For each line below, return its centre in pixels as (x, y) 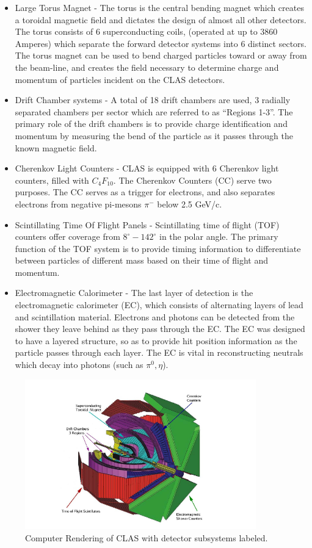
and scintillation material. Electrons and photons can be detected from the (155, 316)
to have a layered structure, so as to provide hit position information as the (156, 340)
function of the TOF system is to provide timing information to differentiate (158, 248)
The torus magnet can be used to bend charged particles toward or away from (161, 55)
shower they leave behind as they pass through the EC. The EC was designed (160, 329)
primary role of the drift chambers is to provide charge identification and (151, 124)
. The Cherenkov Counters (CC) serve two (192, 180)
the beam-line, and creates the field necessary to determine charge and (147, 67)
